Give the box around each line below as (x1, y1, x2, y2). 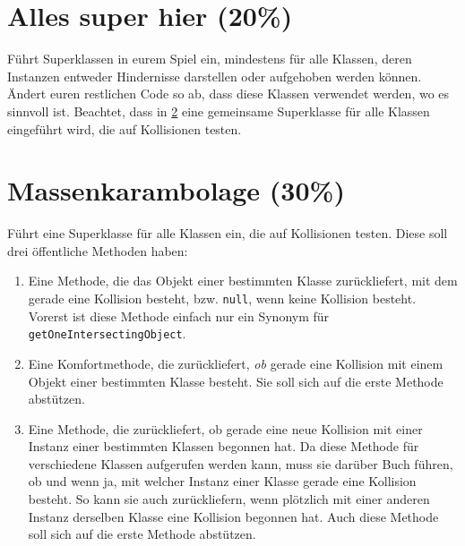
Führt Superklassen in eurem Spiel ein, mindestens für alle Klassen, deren (7, 49, 412, 68)
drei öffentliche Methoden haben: (7, 241, 188, 260)
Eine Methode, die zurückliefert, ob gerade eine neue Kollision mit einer (28, 419, 423, 438)
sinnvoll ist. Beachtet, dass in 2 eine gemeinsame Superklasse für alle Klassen (7, 101, 430, 120)
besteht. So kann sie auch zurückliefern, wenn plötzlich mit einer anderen (28, 490, 430, 508)
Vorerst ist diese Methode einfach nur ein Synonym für (28, 306, 330, 325)
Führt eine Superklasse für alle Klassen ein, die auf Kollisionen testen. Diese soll (7, 224, 448, 243)
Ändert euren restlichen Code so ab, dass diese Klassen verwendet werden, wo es (7, 84, 450, 103)
